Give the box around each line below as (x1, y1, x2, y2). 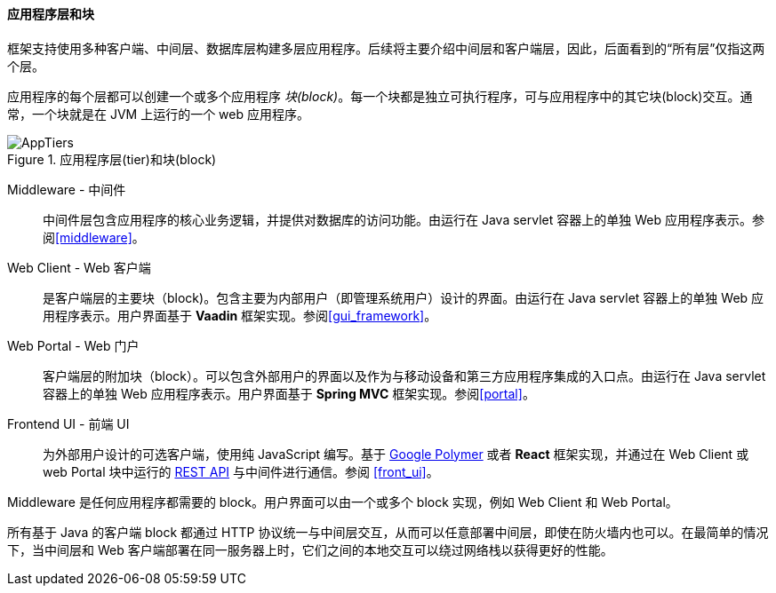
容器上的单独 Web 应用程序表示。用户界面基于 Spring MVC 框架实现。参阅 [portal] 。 (43, 385, 535, 401)
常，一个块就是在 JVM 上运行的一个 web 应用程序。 (7, 106, 309, 122)
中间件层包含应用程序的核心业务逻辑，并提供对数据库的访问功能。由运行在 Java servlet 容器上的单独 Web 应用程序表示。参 (43, 211, 764, 227)
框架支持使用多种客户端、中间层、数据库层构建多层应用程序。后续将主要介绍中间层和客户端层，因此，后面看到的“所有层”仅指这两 (7, 40, 765, 56)
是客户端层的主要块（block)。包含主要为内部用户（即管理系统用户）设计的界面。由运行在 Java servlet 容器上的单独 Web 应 (43, 289, 764, 305)
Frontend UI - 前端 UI (7, 415, 130, 431)
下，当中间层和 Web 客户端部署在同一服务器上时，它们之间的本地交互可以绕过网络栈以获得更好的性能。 (7, 542, 613, 557)
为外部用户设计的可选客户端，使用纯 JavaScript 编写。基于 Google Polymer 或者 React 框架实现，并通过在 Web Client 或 (43, 446, 749, 462)
